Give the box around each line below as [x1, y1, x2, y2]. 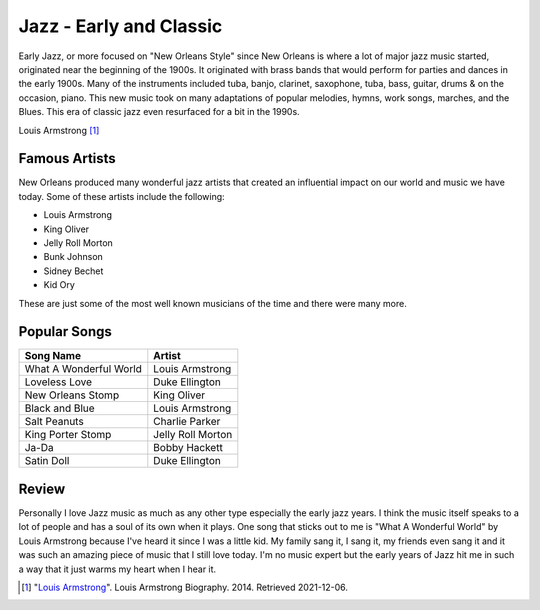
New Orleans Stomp [24, 388, 120, 402]
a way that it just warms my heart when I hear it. [18, 563, 217, 575]
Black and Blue [24, 401, 95, 415]
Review [18, 480, 66, 497]
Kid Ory [43, 279, 75, 291]
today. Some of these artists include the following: [18, 190, 225, 202]
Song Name [24, 349, 82, 363]
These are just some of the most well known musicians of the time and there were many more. [18, 297, 407, 309]
